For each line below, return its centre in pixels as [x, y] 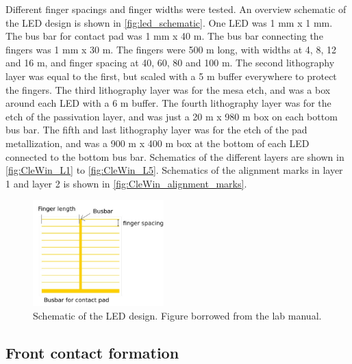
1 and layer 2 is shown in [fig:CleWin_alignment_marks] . [126, 183]
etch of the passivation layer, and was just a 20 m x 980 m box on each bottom [172, 116]
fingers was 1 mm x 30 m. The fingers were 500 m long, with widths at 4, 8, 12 [171, 49]
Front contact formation [92, 352]
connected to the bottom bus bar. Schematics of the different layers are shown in [175, 156]
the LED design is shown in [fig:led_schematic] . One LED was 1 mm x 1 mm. [169, 22]
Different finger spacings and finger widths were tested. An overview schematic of [176, 9]
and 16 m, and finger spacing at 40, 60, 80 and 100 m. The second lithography [170, 63]
